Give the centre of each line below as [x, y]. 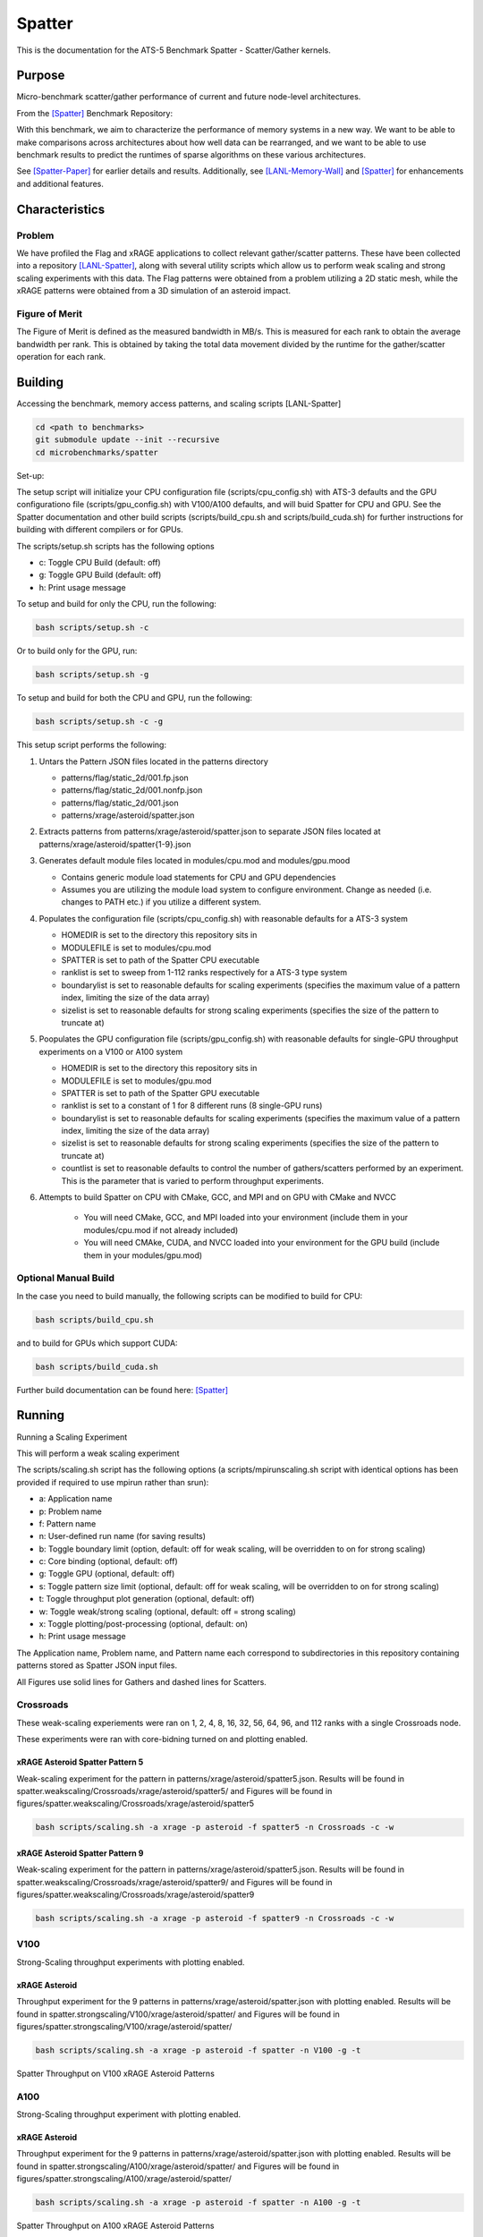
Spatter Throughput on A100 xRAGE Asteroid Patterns [115, 2226]
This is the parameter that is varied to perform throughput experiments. [192, 1180]
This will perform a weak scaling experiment [98, 1453]
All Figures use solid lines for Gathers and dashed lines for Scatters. [142, 1681]
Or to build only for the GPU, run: [77, 651]
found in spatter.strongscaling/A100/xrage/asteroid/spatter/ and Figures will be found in [178, 2166]
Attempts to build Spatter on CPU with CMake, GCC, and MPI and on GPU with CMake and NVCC [218, 1197]
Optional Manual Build [66, 1278]
